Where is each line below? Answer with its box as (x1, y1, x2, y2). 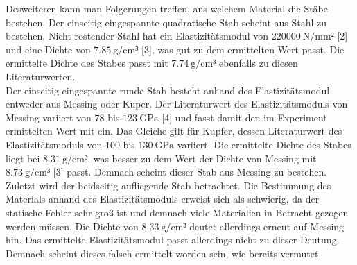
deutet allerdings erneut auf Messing (189, 219, 345, 233)
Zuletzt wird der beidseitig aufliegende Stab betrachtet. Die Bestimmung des (6, 178, 331, 192)
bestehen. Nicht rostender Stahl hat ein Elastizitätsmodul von (6, 28, 268, 43)
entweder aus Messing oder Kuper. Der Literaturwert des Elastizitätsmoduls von (6, 96, 348, 111)
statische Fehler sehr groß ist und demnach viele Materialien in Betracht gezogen (6, 205, 349, 219)
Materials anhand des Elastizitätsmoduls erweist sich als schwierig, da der (6, 191, 320, 206)
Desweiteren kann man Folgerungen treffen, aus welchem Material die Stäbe (6, 1, 329, 15)
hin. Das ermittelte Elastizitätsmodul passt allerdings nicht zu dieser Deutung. (6, 232, 340, 247)
